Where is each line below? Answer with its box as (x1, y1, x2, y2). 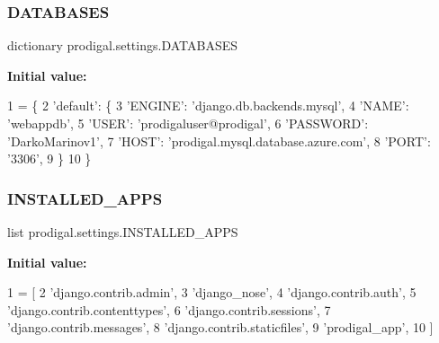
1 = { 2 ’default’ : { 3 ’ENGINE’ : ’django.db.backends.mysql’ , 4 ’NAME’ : (7, 96, 409, 115)
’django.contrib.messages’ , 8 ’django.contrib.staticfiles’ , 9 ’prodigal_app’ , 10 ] (7, 318, 434, 337)
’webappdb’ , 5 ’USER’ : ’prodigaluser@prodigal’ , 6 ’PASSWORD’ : (7, 114, 369, 132)
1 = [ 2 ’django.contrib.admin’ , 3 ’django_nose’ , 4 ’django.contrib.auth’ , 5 (7, 283, 417, 302)
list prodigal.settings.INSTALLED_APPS (7, 223, 238, 241)
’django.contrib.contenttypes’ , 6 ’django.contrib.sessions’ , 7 (7, 300, 331, 319)
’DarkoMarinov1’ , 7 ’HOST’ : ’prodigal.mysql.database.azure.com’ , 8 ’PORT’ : (7, 131, 431, 150)
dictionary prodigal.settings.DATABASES (7, 36, 237, 55)
